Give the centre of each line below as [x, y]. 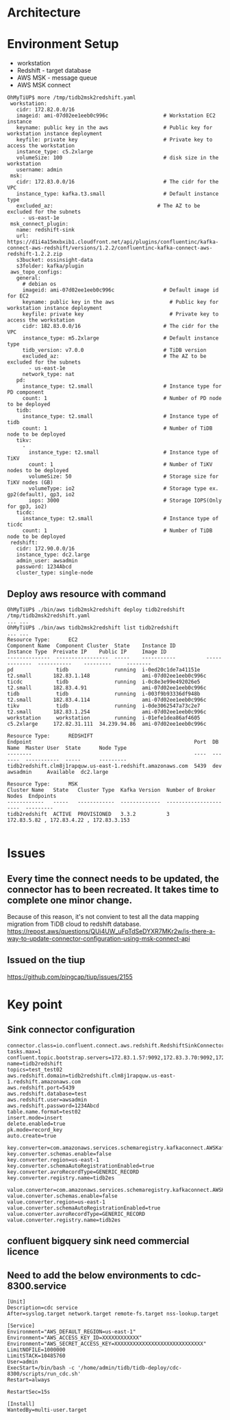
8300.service [37, 1286]
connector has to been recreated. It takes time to [113, 889]
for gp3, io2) [27, 507]
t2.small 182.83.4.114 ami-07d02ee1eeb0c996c [107, 700]
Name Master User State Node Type [67, 748]
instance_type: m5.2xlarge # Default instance [120, 338]
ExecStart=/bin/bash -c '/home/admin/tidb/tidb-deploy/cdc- [95, 1368]
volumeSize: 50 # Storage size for [124, 477]
